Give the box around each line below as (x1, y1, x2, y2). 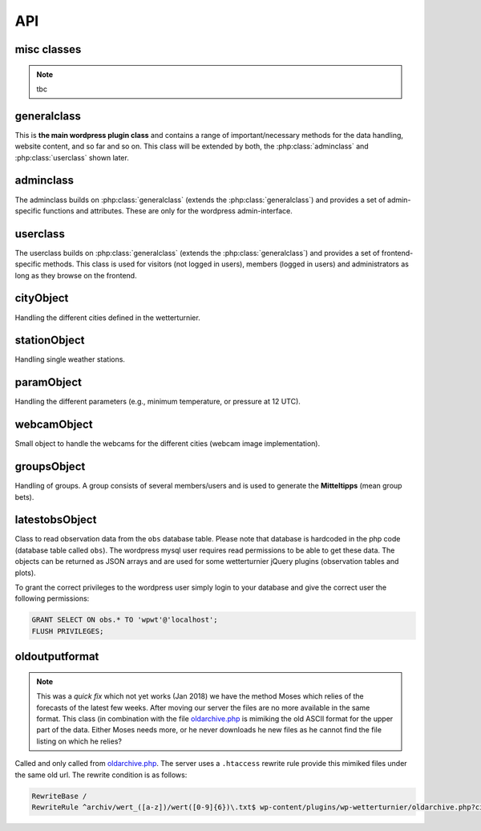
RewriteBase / (31, 791, 87, 801)
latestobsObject (14, 513, 97, 527)
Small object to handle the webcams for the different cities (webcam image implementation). (14, 439, 321, 448)
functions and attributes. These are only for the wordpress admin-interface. (42, 205, 293, 216)
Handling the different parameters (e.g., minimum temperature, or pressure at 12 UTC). (14, 397, 301, 407)
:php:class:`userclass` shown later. (14, 152, 130, 162)
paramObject (14, 375, 82, 389)
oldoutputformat (14, 650, 99, 663)
